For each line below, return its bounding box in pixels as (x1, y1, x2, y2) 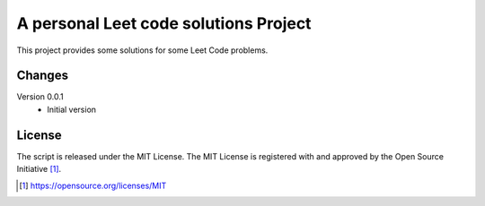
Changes (16, 68, 69, 83)
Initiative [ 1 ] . (16, 164, 62, 175)
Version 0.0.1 (16, 91, 64, 102)
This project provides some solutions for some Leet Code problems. (16, 45, 269, 56)
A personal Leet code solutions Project (16, 13, 312, 33)
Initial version (47, 104, 97, 115)
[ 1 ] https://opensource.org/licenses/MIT (19, 180, 167, 191)
